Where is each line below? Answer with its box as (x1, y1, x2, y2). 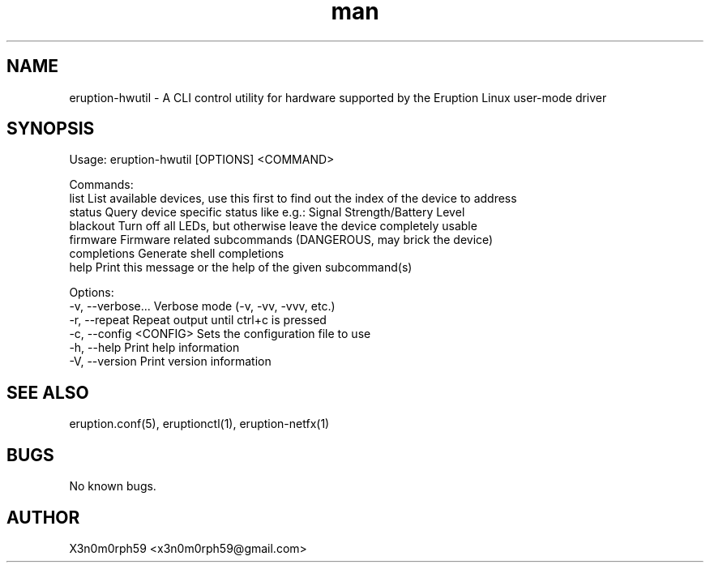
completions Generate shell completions (69, 246, 284, 261)
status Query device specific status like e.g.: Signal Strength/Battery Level (69, 205, 465, 220)
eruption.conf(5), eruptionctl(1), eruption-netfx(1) (69, 417, 330, 431)
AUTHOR (6, 507, 80, 528)
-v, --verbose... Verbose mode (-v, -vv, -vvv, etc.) (69, 299, 336, 314)
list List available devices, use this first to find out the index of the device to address (69, 191, 517, 206)
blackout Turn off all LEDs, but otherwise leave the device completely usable (69, 219, 477, 233)
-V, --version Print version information (69, 354, 272, 369)
